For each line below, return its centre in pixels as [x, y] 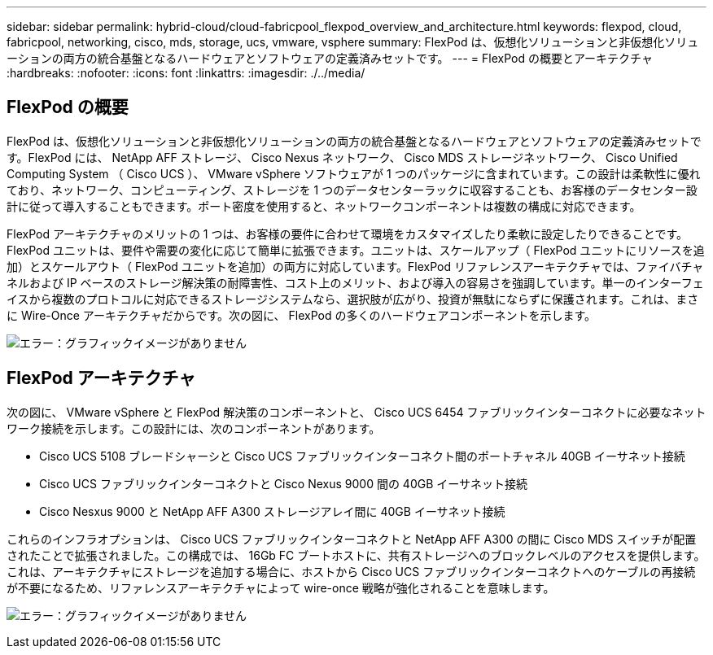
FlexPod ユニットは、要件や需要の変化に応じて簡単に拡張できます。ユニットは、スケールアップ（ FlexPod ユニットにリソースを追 [356, 250]
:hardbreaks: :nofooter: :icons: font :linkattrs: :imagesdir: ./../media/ [186, 73]
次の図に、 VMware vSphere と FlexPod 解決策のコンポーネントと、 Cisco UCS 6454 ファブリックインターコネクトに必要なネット [356, 412]
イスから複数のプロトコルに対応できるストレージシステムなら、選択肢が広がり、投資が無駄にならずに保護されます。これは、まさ [353, 299]
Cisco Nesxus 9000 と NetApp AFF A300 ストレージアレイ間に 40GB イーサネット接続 [272, 511]
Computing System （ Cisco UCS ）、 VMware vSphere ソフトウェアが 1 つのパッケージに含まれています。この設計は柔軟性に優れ [354, 173]
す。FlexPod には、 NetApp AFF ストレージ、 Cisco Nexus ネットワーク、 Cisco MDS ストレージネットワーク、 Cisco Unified [342, 157]
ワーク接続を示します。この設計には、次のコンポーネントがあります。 [194, 428]
